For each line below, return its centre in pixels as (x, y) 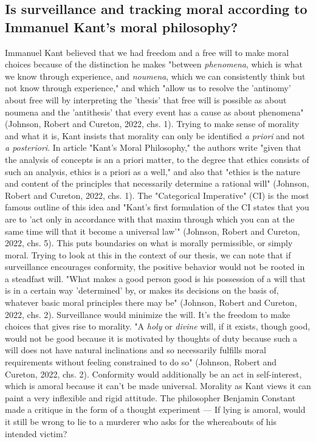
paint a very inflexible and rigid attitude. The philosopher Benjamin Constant (150, 397)
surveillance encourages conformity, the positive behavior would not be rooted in (155, 267)
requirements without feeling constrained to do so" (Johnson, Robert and (141, 362)
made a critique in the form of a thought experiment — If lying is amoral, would (155, 409)
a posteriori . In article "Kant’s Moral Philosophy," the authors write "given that (153, 147)
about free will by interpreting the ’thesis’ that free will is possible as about (146, 99)
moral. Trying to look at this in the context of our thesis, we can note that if (148, 254)
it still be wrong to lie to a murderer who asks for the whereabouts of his (141, 421)
